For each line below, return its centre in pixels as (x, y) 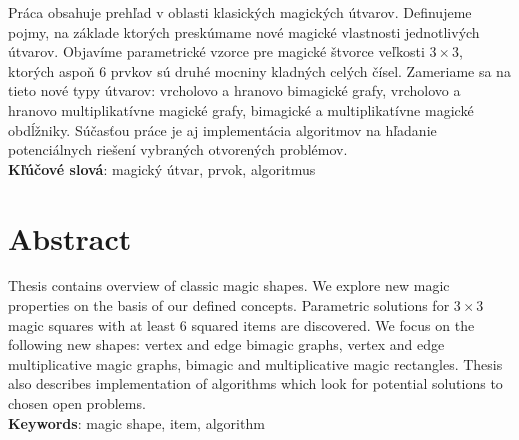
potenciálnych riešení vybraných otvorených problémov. (178, 149)
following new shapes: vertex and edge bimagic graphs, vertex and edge (226, 344)
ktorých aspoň (51, 70)
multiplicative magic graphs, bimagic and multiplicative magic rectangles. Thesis (255, 363)
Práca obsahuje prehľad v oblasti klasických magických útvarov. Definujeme (240, 12)
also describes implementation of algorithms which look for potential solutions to (255, 383)
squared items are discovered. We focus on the (333, 324)
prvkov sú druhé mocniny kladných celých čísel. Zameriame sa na (310, 70)
